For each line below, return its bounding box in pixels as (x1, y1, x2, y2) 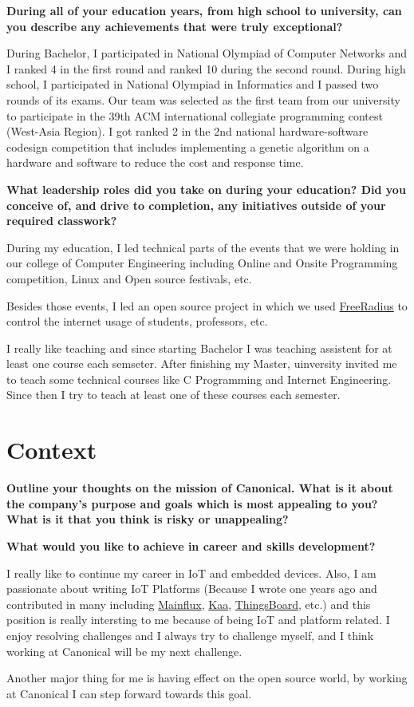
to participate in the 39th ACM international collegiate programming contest (6, 107, 383, 124)
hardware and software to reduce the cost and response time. (6, 154, 304, 171)
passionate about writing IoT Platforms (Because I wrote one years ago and (6, 580, 377, 597)
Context (6, 433, 97, 466)
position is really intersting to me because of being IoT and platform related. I (6, 611, 390, 628)
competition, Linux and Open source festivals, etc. (6, 270, 252, 286)
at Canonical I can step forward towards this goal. (6, 685, 252, 701)
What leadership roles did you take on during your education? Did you (6, 180, 406, 197)
